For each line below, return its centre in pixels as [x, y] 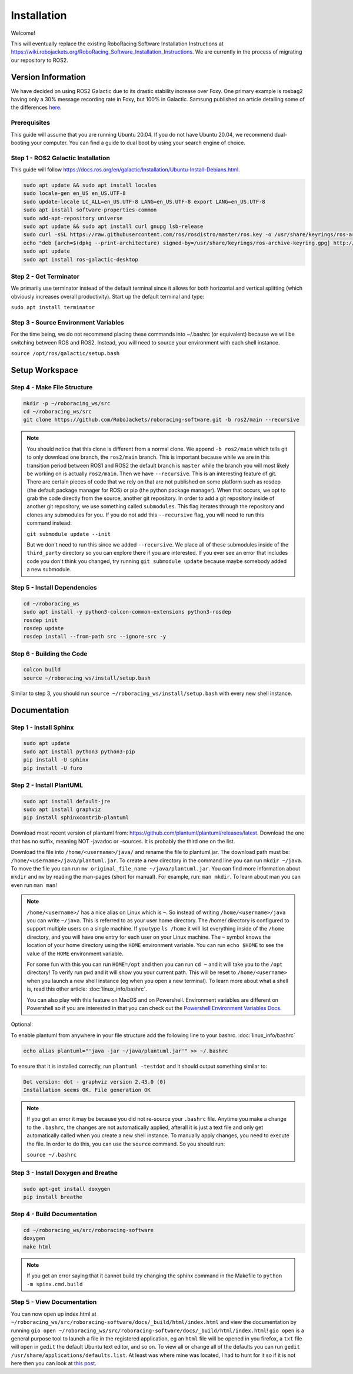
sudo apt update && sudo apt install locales [90, 185]
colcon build [42, 670]
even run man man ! [34, 885]
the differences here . [36, 107]
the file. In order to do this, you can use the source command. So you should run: [126, 1144]
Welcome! [23, 33]
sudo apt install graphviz [62, 809]
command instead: [49, 523]
